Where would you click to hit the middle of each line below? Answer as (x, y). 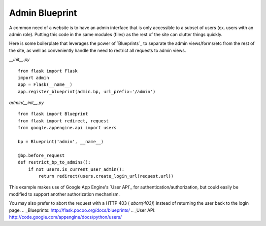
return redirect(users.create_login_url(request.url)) (106, 176)
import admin (33, 77)
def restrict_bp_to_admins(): (54, 162)
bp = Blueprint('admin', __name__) (61, 142)
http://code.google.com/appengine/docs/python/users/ (66, 217)
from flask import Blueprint (53, 114)
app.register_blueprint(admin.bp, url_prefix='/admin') (87, 92)
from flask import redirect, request (64, 121)
